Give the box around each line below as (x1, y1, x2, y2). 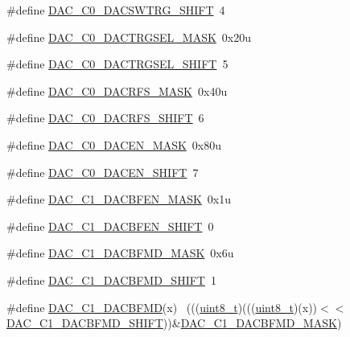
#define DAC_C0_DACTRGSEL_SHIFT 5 (6, 55, 229, 72)
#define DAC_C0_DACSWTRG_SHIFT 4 (6, 2, 225, 18)
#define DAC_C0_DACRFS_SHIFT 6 (6, 109, 204, 126)
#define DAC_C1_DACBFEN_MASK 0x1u (6, 191, 232, 208)
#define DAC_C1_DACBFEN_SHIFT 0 (6, 217, 214, 234)
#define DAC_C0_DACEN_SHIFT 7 (6, 163, 199, 180)
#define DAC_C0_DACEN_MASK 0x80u (6, 136, 221, 153)
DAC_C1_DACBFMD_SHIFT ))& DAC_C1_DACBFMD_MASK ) (6, 314, 342, 331)
